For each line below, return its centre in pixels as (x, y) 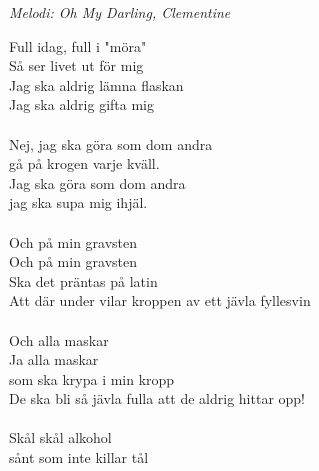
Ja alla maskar (54, 359)
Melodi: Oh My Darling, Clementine (120, 12)
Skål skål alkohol (60, 437)
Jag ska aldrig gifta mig (81, 104)
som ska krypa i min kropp (92, 378)
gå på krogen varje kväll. (84, 163)
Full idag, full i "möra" (78, 45)
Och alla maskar (59, 339)
